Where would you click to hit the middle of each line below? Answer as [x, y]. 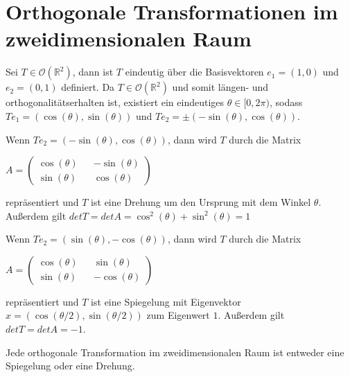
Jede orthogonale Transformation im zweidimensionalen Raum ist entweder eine [175, 352]
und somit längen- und [220, 87]
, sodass [286, 102]
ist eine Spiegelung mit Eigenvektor [166, 301]
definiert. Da [88, 87]
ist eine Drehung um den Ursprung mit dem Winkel [201, 202]
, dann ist [93, 72]
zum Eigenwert [178, 315]
